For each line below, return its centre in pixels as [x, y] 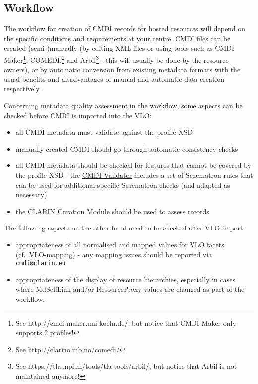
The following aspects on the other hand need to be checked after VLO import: [125, 228]
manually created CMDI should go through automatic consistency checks [127, 148]
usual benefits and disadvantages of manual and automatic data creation [114, 79]
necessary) [31, 194]
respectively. [23, 89]
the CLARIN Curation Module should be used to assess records [112, 211]
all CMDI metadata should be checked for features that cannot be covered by [133, 165]
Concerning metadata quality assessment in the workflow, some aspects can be [123, 106]
